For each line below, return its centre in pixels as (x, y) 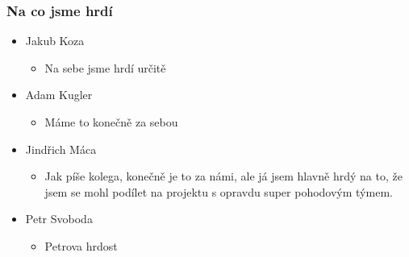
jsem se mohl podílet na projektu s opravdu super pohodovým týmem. (219, 191)
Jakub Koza (55, 41)
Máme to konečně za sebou (111, 122)
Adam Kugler (59, 95)
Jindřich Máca (61, 149)
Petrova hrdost (81, 245)
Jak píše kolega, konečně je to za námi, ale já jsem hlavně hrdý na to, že (223, 176)
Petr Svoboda (59, 219)
